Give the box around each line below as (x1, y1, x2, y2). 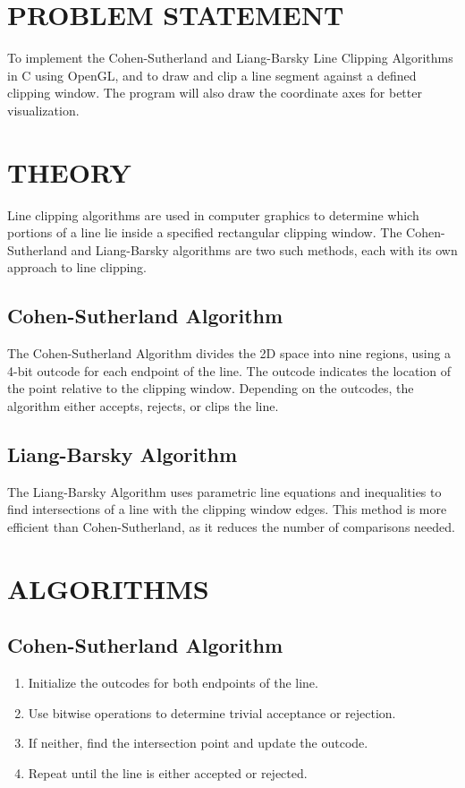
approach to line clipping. (7, 258, 148, 277)
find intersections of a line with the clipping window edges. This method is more (7, 500, 447, 518)
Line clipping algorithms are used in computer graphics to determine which (7, 205, 419, 224)
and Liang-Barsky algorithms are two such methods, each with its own (71, 240, 458, 259)
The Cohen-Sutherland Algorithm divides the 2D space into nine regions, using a (7, 344, 452, 363)
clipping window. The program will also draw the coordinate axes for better (7, 83, 422, 102)
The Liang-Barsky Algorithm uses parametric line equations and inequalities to (7, 482, 442, 501)
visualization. (7, 100, 80, 119)
